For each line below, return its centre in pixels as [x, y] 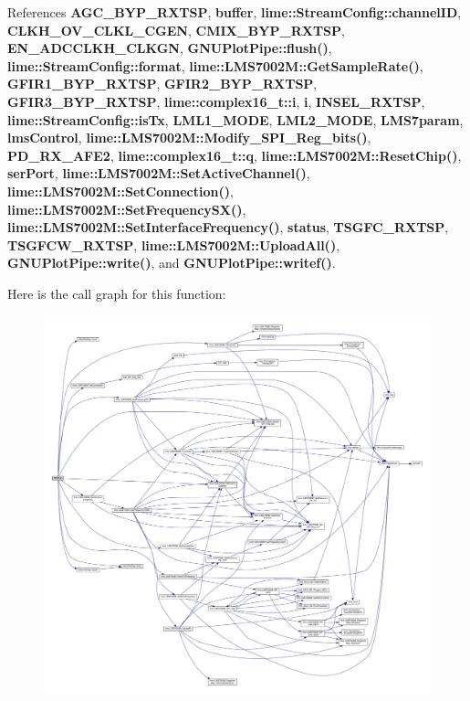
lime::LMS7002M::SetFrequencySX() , [127, 209]
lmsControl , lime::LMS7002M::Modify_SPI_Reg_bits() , [189, 138]
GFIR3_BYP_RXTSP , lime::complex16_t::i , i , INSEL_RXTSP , [216, 101]
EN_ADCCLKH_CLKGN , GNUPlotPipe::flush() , [170, 48]
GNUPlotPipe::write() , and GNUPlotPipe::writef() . [172, 263]
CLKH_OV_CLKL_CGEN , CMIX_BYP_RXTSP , [176, 30]
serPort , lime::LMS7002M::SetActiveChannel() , [159, 173]
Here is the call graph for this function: [117, 293]
